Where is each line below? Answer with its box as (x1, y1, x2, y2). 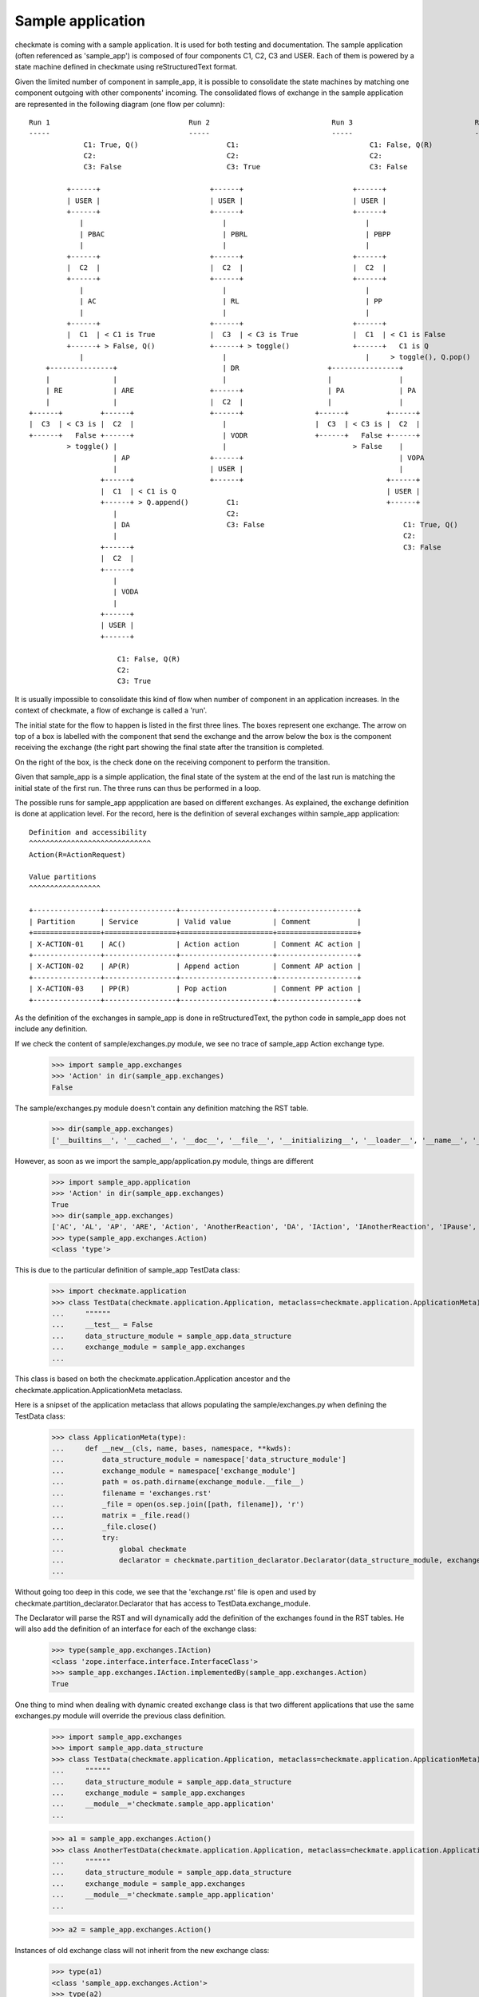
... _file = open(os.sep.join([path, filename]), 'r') (51, 1499, 305, 1509)
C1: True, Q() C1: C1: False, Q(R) (83, 140, 433, 149)
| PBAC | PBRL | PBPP (79, 229, 391, 239)
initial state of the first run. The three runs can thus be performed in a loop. (14, 783, 261, 792)
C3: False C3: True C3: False (83, 162, 408, 172)
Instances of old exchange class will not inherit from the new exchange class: (14, 1946, 270, 1955)
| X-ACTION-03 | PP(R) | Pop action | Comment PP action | (29, 984, 362, 994)
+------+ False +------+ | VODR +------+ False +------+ (29, 431, 421, 439)
